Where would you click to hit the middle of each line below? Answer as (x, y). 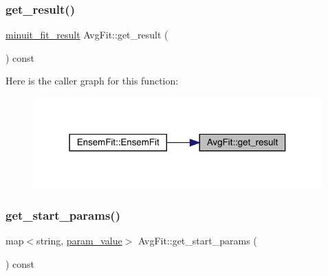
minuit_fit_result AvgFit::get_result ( (87, 35)
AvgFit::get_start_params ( (198, 241)
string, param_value (79, 241)
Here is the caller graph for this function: (92, 81)
